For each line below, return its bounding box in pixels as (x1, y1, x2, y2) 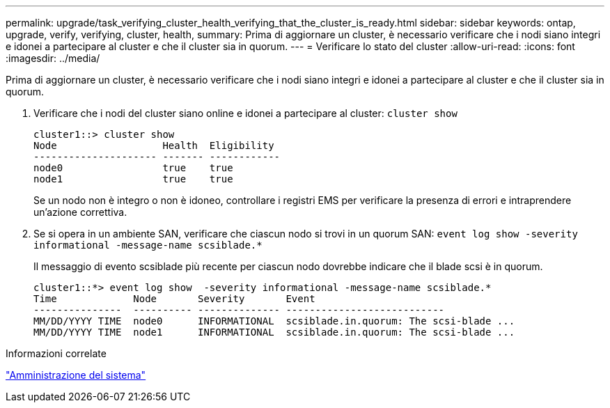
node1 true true (33, 173, 233, 185)
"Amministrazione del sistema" (6, 369, 146, 381)
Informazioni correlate (6, 347, 107, 359)
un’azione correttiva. (33, 206, 127, 218)
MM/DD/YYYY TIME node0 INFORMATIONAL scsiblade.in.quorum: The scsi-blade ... (33, 315, 515, 327)
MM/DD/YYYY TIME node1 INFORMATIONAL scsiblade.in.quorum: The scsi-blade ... (33, 327, 515, 338)
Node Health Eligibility (33, 140, 274, 151)
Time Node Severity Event (33, 293, 315, 304)
